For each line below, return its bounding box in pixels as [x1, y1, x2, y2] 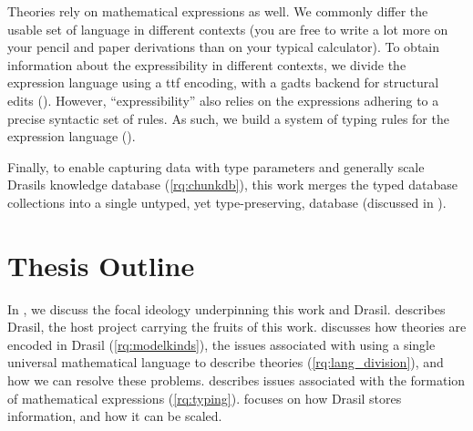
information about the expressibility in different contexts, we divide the [7, 55, 406, 74]
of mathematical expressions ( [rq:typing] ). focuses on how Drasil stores [7, 388, 402, 407]
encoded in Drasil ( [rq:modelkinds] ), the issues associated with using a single [7, 334, 436, 354]
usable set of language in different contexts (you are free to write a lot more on [7, 19, 448, 38]
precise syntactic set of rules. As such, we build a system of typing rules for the [7, 108, 449, 128]
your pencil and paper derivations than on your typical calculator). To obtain [7, 37, 440, 56]
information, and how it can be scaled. [7, 406, 222, 426]
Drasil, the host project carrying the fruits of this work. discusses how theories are [7, 317, 467, 336]
